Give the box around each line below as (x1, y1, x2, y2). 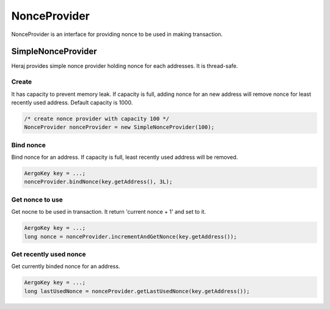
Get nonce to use (11, 195, 64, 204)
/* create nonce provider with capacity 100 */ (24, 115, 169, 122)
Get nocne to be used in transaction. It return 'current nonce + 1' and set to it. (11, 208, 206, 216)
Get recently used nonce (11, 250, 86, 258)
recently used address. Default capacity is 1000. (11, 98, 133, 106)
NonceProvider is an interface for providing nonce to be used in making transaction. (11, 31, 223, 38)
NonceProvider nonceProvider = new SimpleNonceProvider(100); (24, 124, 215, 131)
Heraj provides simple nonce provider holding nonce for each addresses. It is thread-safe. (11, 62, 238, 70)
